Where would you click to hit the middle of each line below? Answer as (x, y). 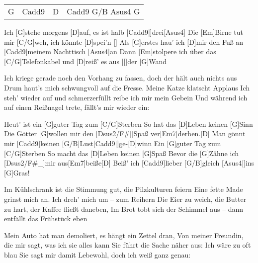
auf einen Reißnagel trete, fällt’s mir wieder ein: (77, 107)
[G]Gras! (17, 172)
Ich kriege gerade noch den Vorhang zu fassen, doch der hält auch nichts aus (121, 78)
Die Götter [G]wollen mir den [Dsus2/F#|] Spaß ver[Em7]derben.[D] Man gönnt (125, 133)
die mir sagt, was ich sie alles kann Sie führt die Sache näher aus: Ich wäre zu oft (128, 245)
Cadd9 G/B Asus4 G (103, 11)
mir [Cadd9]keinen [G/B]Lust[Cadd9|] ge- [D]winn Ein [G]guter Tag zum (113, 143)
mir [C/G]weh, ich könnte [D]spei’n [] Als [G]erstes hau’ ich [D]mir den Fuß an (124, 42)
